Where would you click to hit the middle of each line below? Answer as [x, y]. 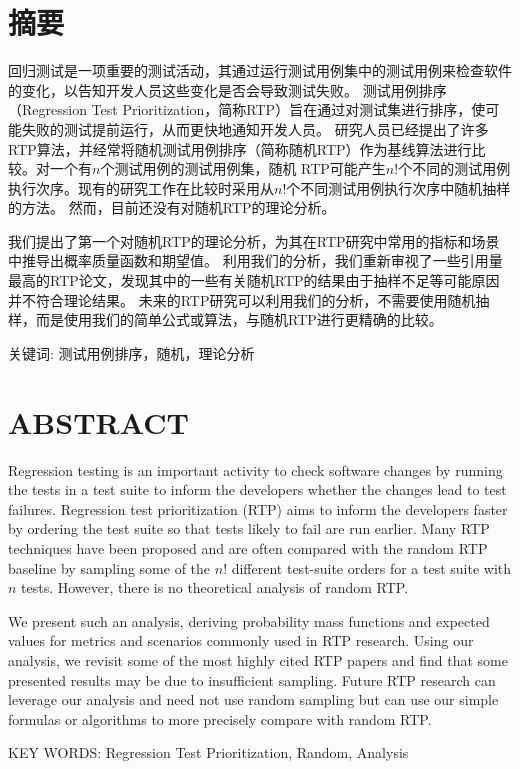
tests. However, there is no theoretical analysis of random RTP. [215, 587]
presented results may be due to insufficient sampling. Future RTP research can [252, 679]
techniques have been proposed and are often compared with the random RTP [248, 547]
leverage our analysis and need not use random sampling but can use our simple [253, 699]
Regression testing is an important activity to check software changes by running [255, 469]
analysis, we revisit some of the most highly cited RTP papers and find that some [258, 659]
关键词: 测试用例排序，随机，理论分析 [131, 352]
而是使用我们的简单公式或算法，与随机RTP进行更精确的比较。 [239, 319]
